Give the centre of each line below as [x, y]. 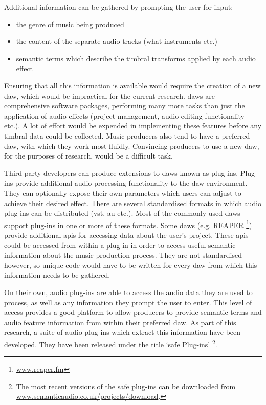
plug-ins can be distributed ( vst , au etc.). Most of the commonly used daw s [122, 213]
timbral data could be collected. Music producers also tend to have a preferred [127, 135]
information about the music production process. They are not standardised [123, 255]
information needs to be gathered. [57, 275]
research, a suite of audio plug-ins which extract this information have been [123, 332]
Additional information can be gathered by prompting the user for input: [119, 7]
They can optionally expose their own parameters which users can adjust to [123, 193]
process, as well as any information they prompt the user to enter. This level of [128, 302]
